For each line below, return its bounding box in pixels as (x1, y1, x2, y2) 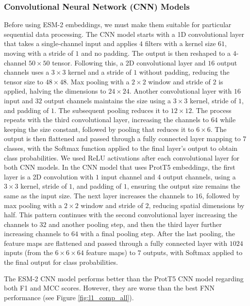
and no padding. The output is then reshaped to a (81, 48, 231, 58)
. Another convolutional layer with (129, 86, 232, 96)
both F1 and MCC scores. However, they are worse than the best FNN (4, 283, 215, 293)
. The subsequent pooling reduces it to (54, 105, 169, 115)
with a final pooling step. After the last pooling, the (80, 228, 235, 239)
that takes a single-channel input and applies (4, 38, 137, 48)
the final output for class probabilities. (4, 257, 118, 267)
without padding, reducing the (139, 67, 230, 77)
